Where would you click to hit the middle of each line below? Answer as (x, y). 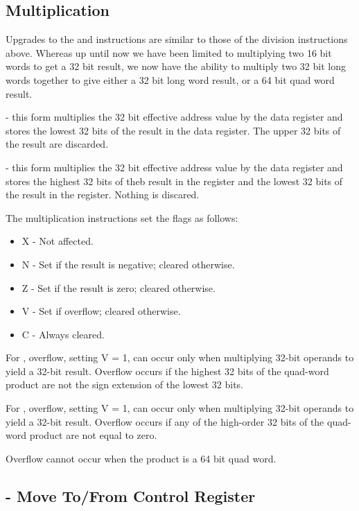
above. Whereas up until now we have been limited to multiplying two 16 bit (169, 52)
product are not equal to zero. (93, 435)
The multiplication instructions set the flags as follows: (122, 217)
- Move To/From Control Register (131, 495)
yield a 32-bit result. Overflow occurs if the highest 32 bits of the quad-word (167, 371)
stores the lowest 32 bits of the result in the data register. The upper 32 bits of (173, 130)
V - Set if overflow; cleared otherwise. (101, 311)
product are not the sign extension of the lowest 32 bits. (124, 384)
